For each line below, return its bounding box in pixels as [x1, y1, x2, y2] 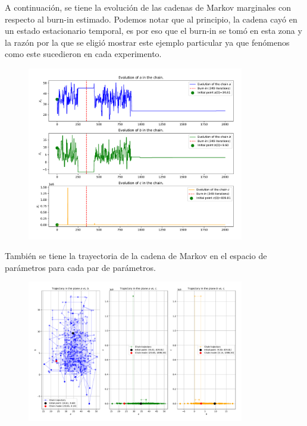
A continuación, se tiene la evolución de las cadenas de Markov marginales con [5, 1, 292, 13]
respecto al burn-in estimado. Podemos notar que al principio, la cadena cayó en [5, 12, 297, 25]
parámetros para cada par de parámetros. [5, 261, 156, 273]
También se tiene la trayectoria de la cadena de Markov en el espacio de [5, 250, 267, 262]
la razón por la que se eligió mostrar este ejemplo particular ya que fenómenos [5, 36, 290, 48]
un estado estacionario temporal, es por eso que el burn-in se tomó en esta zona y [5, 24, 302, 37]
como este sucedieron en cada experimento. [5, 48, 162, 60]
